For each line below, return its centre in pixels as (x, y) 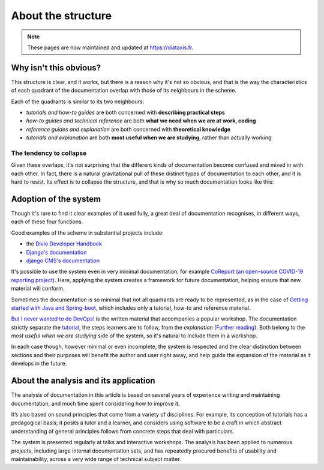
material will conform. (38, 289)
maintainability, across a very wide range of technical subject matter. (96, 459)
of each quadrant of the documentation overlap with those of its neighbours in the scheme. (124, 91)
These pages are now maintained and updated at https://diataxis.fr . (110, 47)
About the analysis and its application (83, 381)
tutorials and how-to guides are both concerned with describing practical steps (125, 113)
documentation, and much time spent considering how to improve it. (95, 403)
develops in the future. (39, 364)
